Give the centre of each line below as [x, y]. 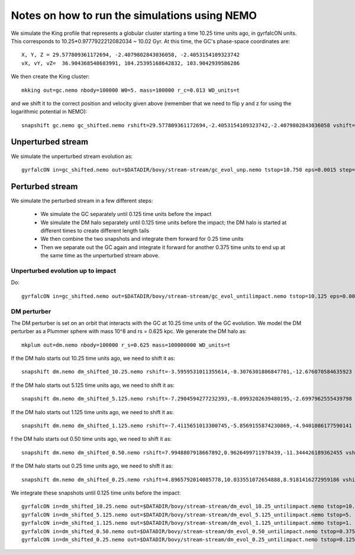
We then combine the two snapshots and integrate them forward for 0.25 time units [142, 239]
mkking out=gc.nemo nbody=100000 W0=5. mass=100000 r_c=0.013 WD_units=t [131, 90]
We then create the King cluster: [50, 76]
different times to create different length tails [95, 231]
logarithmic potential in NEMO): [49, 112]
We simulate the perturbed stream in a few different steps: [82, 201]
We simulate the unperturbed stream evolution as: [72, 156]
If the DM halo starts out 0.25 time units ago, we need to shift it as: [92, 466]
